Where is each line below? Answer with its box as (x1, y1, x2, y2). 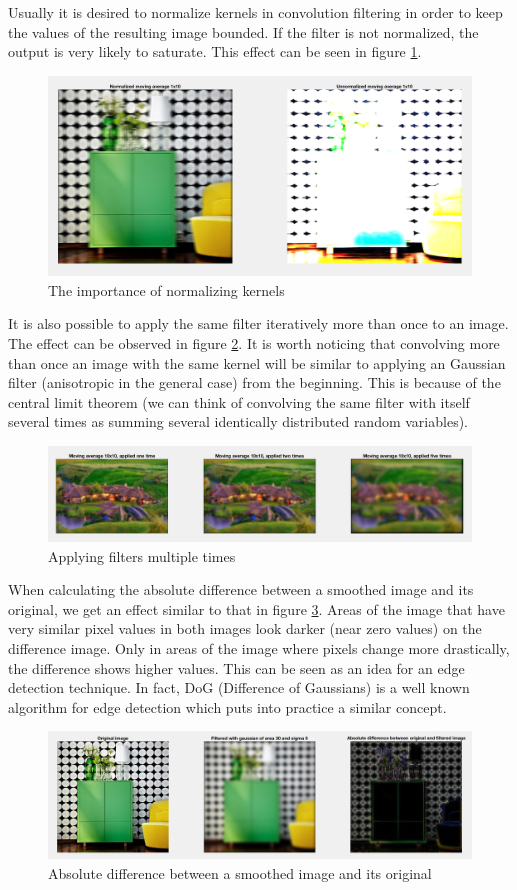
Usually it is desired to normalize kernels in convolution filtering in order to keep (8, 2, 503, 22)
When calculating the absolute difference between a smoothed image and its (8, 579, 474, 600)
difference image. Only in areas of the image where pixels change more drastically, (8, 637, 510, 658)
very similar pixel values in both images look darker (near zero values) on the (8, 618, 482, 639)
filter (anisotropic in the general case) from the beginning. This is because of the (8, 372, 501, 393)
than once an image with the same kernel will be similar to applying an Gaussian (8, 352, 506, 373)
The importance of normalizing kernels (48, 279, 285, 300)
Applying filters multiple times (48, 545, 236, 566)
